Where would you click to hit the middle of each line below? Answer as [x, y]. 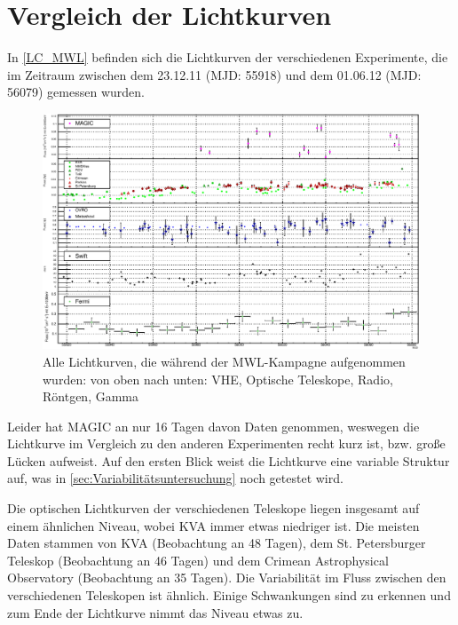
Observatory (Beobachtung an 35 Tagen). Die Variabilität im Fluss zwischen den [227, 578]
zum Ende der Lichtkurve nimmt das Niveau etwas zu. [155, 612]
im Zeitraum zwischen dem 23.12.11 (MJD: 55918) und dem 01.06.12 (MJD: [214, 74]
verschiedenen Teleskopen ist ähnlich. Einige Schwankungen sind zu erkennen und [229, 595]
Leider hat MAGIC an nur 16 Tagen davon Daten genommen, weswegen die [213, 426]
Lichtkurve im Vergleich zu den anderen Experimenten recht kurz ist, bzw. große [226, 443]
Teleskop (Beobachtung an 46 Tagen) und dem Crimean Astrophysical [198, 560]
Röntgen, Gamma [91, 396]
